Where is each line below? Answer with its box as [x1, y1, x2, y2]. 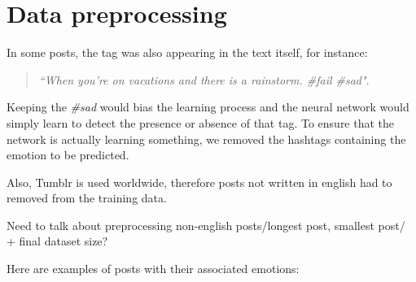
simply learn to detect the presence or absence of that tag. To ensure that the [7, 114, 395, 131]
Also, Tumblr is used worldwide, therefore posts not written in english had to [7, 173, 392, 190]
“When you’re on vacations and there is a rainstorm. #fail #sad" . [38, 71, 370, 88]
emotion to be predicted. [7, 146, 129, 163]
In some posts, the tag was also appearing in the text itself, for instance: [7, 44, 368, 61]
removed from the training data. [7, 189, 167, 206]
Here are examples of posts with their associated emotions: [7, 260, 300, 277]
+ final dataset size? [7, 232, 108, 249]
